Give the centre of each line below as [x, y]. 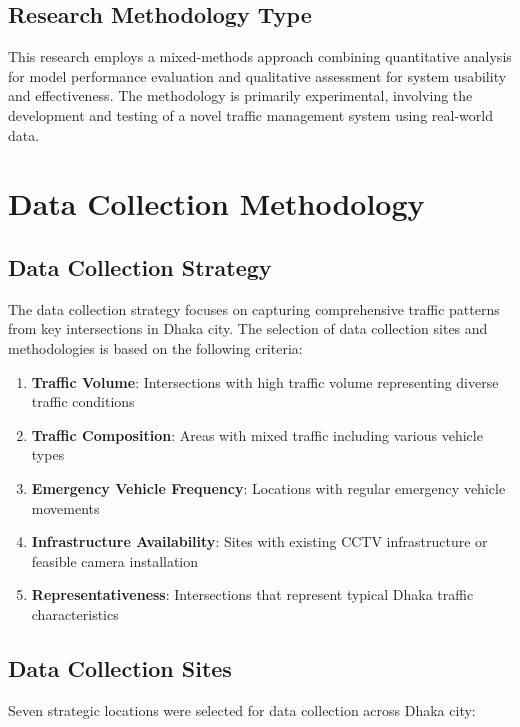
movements [65, 507]
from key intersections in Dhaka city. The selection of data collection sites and [248, 328]
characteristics [75, 613]
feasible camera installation [115, 560]
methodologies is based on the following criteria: [155, 347]
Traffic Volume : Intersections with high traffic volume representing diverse [265, 381]
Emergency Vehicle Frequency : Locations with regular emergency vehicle [268, 487]
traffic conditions [83, 401]
